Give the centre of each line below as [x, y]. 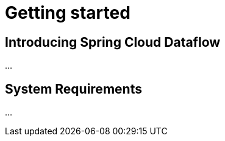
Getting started [68, 13]
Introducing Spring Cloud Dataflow [113, 42]
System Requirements [73, 89]
